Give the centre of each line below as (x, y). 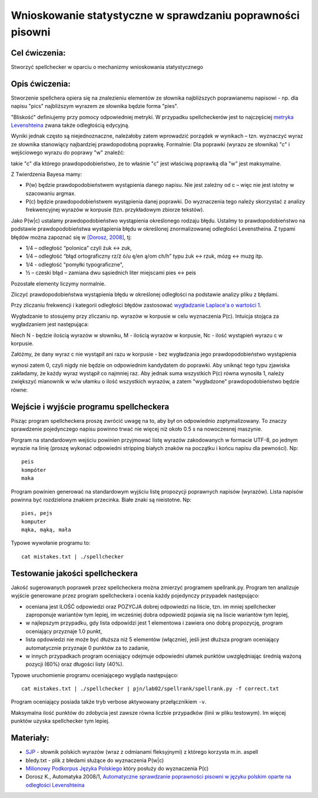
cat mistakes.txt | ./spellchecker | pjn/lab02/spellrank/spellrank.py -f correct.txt (150, 689)
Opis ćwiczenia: (41, 83)
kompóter (34, 470)
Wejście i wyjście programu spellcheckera (90, 407)
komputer (34, 521)
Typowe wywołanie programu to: (51, 543)
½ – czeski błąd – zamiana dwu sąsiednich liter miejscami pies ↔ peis (111, 273)
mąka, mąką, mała (46, 530)
